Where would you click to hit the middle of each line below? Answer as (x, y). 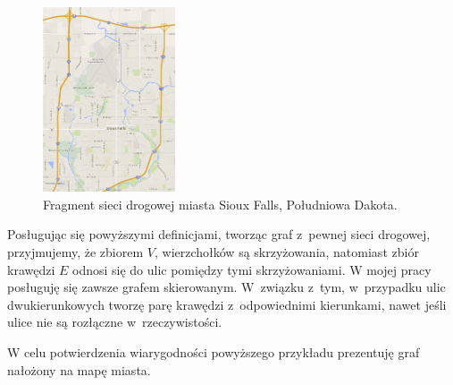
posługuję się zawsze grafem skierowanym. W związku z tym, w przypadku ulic (226, 287)
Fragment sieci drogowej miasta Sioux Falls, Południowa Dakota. (220, 204)
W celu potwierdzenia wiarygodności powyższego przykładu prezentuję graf (214, 351)
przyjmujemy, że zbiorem (75, 252)
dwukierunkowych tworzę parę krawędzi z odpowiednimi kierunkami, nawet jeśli (227, 304)
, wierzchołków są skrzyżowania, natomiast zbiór (286, 252)
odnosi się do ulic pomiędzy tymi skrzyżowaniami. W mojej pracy (252, 269)
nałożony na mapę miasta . (79, 369)
